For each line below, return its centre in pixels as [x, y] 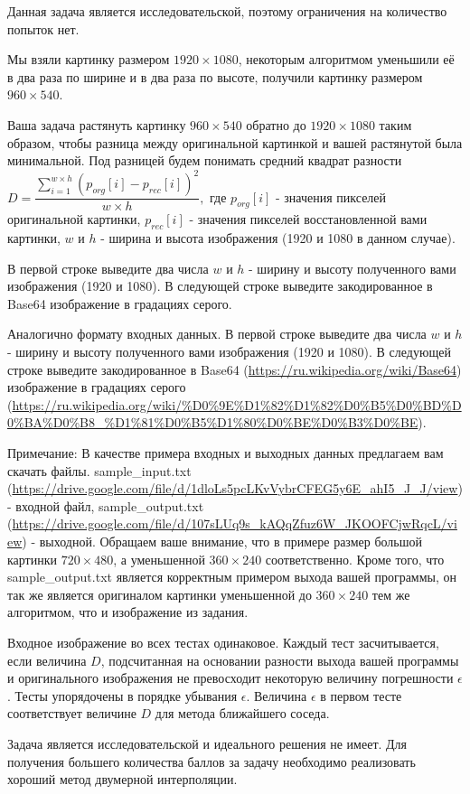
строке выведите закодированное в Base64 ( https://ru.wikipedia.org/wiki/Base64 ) [235, 369]
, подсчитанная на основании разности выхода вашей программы [280, 660]
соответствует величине [72, 713]
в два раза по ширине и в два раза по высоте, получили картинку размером [215, 76]
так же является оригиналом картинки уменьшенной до [160, 594]
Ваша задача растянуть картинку [97, 124]
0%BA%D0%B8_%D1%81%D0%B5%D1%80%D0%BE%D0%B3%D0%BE [213, 422]
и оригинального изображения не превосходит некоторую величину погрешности [230, 678]
